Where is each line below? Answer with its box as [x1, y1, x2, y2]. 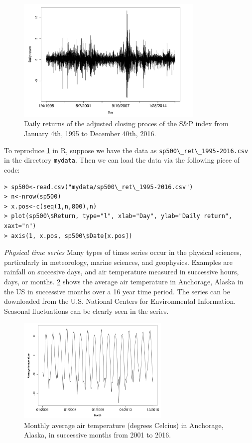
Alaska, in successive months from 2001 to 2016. [24, 430, 171, 440]
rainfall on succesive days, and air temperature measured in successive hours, [4, 266, 239, 277]
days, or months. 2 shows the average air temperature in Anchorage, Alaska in [4, 276, 244, 286]
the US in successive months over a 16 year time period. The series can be [4, 286, 230, 296]
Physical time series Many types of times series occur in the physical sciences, [4, 247, 242, 257]
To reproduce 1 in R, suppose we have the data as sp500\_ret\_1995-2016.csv [4, 145, 249, 155]
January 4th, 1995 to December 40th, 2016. [24, 128, 156, 139]
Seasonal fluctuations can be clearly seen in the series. [4, 305, 169, 316]
